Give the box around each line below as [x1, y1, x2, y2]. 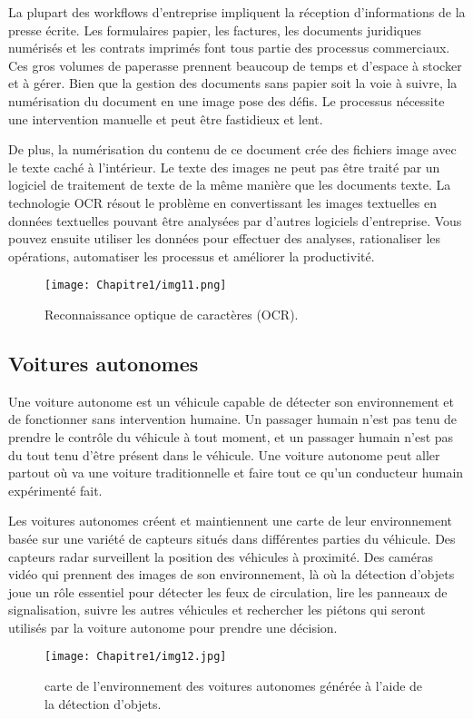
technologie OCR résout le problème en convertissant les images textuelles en [8, 192, 438, 212]
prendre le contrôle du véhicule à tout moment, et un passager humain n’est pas [8, 427, 454, 446]
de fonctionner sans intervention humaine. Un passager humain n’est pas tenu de [8, 409, 458, 428]
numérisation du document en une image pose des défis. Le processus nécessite [8, 91, 445, 110]
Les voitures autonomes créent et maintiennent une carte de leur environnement [8, 511, 453, 530]
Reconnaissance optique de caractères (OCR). [44, 304, 299, 323]
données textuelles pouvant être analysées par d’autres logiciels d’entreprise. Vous [8, 211, 462, 230]
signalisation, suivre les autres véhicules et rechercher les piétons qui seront [8, 600, 426, 619]
